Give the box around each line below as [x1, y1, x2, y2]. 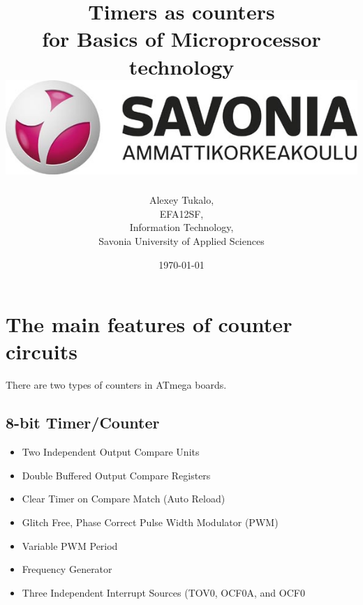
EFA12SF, [159, 206, 204, 221]
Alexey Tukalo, [149, 193, 214, 207]
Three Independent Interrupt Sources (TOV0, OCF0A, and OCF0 [22, 585, 305, 599]
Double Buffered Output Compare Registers [22, 468, 211, 482]
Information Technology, [129, 220, 234, 234]
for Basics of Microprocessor [42, 24, 321, 53]
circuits [6, 337, 77, 366]
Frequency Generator [22, 562, 112, 576]
